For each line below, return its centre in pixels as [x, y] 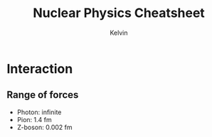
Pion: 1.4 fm [34, 119]
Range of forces [43, 95]
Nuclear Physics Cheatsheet [119, 13]
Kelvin [118, 33]
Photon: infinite [39, 112]
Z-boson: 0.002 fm [44, 127]
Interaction [40, 68]
